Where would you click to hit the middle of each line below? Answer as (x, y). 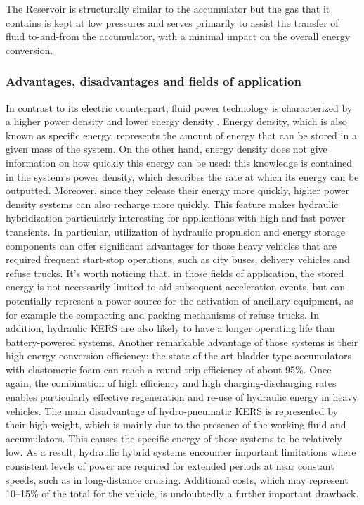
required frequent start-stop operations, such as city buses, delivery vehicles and (178, 259)
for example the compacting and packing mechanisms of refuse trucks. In (163, 314)
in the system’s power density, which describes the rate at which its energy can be (182, 176)
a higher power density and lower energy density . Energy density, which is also (176, 121)
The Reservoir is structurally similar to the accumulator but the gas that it (168, 8)
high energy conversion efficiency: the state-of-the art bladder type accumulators (178, 356)
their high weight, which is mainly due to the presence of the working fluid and (176, 424)
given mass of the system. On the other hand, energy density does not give (167, 149)
